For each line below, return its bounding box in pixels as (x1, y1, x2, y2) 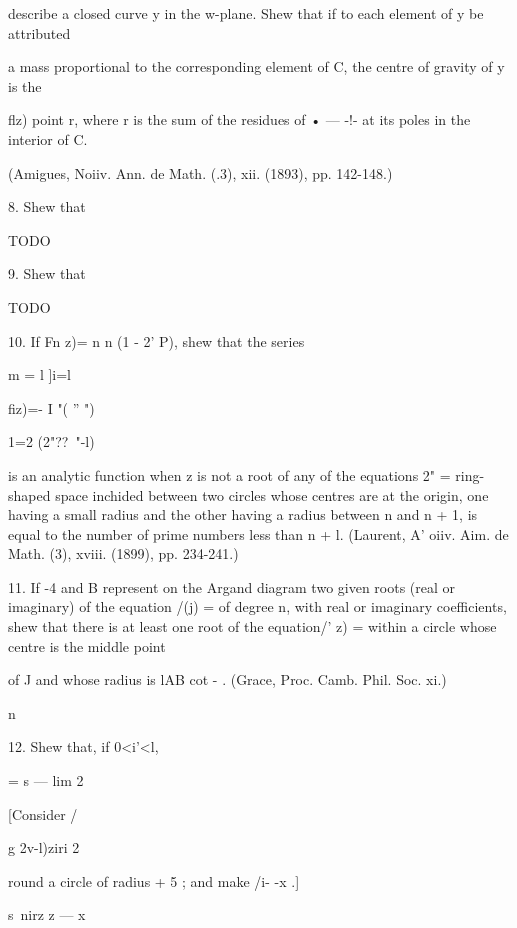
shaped (8, 484, 51, 505)
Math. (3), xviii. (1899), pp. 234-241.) (8, 543, 239, 564)
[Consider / (8, 803, 78, 824)
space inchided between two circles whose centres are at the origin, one (55, 484, 489, 505)
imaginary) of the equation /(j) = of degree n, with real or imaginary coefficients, (8, 596, 507, 617)
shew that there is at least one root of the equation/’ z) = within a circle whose (8, 616, 497, 637)
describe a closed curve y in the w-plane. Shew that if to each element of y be (8, 3, 484, 23)
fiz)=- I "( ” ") (8, 397, 95, 418)
